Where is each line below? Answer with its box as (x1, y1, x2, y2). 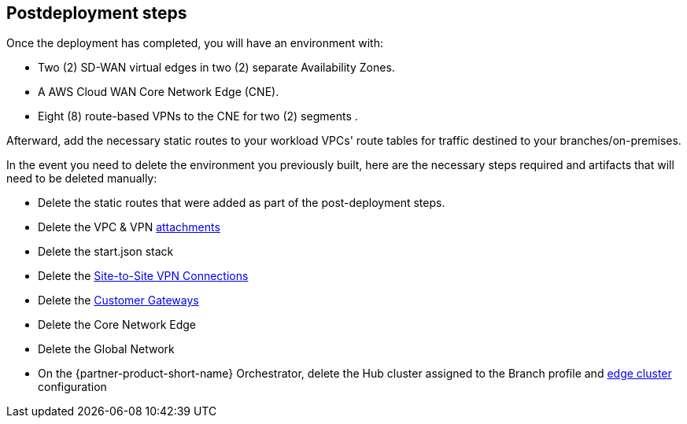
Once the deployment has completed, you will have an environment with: (6, 36, 383, 50)
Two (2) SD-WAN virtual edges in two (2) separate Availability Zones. (38, 61, 395, 75)
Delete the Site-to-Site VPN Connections (38, 269, 249, 283)
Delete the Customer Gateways (38, 293, 199, 308)
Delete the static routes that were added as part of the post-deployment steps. (38, 196, 445, 210)
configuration (38, 380, 107, 394)
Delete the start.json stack (38, 245, 174, 259)
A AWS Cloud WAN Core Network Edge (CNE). (38, 85, 279, 99)
